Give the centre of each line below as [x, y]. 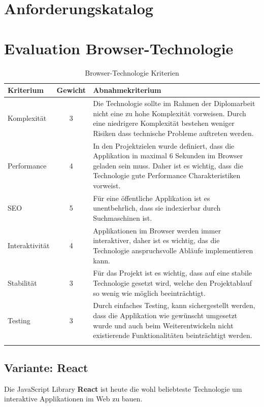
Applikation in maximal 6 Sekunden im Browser [168, 156]
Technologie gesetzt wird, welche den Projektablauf [173, 283]
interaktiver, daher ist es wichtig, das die [156, 240]
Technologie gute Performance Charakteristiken [167, 175]
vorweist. [107, 185]
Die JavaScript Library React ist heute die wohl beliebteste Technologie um [123, 388]
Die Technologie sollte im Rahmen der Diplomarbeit [174, 103]
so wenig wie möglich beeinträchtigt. [149, 293]
